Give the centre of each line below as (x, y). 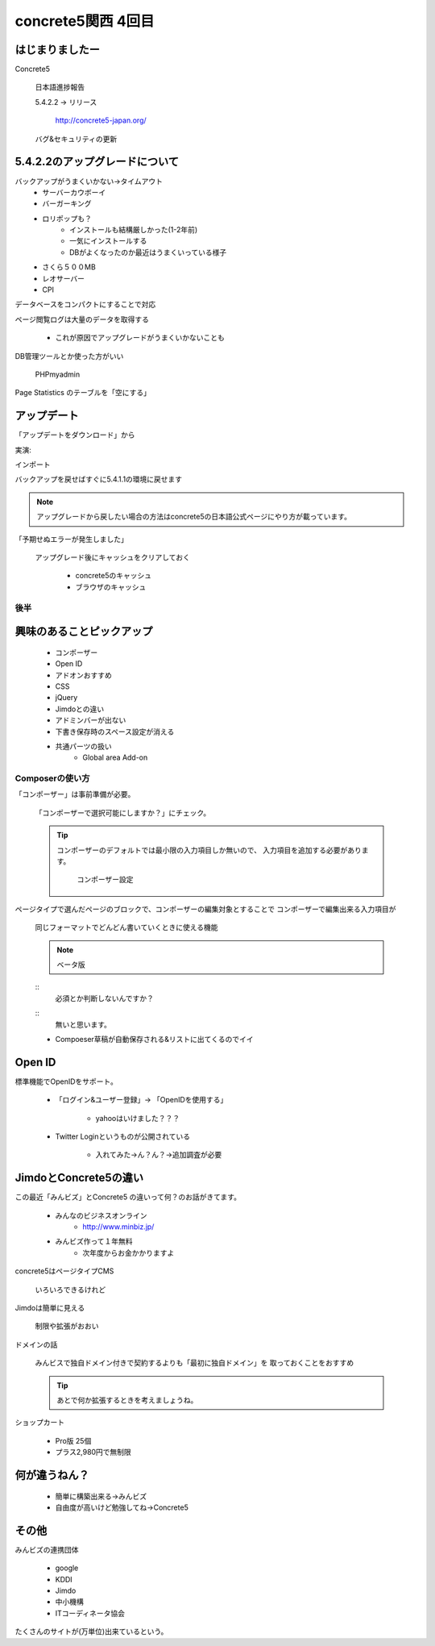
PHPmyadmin (58, 374)
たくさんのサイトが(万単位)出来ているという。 (91, 1631)
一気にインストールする (108, 241)
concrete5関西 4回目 (85, 21)
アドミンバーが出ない (91, 720)
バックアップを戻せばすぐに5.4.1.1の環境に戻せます (99, 479)
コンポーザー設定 (105, 880)
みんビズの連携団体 (47, 1549)
